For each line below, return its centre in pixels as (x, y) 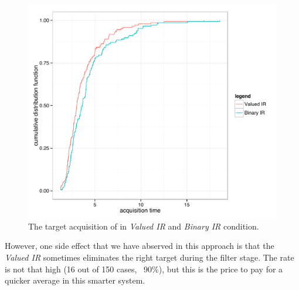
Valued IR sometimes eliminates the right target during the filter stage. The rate (149, 257)
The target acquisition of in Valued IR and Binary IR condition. (144, 226)
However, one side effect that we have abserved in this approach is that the (140, 246)
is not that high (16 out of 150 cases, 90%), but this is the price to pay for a (144, 269)
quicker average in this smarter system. (75, 280)
